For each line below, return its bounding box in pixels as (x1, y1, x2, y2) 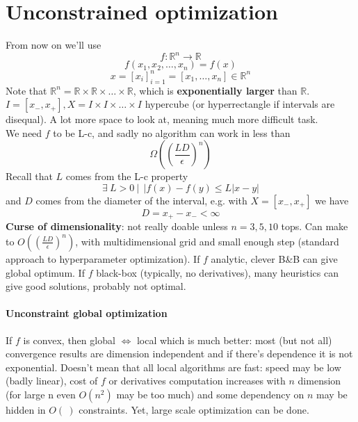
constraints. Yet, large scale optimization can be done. (79, 402, 309, 416)
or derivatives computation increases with (108, 373, 286, 388)
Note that (6, 83, 47, 97)
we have (315, 193, 349, 207)
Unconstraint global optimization (6, 306, 168, 320)
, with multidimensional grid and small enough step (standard (75, 234, 339, 248)
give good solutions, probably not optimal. (6, 279, 186, 293)
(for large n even (6, 387, 76, 401)
